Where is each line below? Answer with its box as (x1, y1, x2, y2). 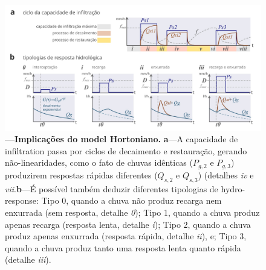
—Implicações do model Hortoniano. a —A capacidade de (5, 133, 238, 145)
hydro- (221, 182, 245, 195)
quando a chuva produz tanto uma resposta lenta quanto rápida (5, 241, 241, 254)
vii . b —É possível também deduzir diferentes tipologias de (5, 182, 218, 195)
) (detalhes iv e (198, 168, 254, 181)
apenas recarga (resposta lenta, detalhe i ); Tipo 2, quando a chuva (5, 218, 251, 230)
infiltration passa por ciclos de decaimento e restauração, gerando (5, 144, 247, 157)
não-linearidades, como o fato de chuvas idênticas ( (5, 156, 193, 169)
